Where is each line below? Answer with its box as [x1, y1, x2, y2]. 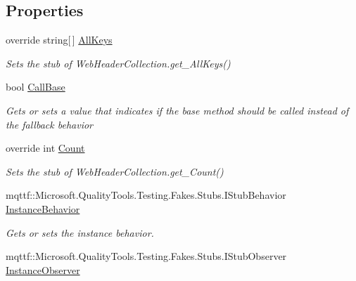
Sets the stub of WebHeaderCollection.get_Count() [6, 164, 224, 178]
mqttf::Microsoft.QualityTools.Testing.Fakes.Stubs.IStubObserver [6, 249, 287, 263]
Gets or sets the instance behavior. [6, 225, 154, 240]
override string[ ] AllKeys [6, 32, 113, 47]
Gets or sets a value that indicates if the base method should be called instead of [6, 103, 349, 117]
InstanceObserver [6, 262, 80, 277]
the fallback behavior [6, 117, 93, 131]
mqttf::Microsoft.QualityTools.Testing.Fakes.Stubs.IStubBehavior [6, 188, 286, 202]
